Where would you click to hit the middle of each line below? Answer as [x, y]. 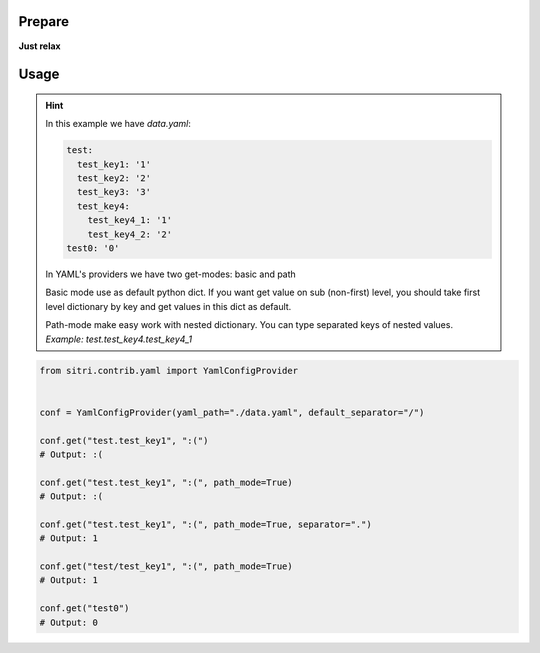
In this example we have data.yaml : [118, 124]
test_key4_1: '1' [130, 220]
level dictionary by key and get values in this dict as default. [168, 306]
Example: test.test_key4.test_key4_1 [119, 339]
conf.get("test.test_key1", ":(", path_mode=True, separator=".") [205, 524]
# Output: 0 [69, 622]
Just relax [39, 46]
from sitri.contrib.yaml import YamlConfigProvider [169, 370]
